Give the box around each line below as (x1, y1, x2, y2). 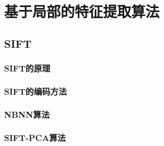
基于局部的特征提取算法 (4, 1, 160, 22)
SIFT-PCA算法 (4, 131, 66, 143)
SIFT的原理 (4, 62, 50, 75)
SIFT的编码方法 (4, 85, 67, 97)
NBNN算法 (4, 108, 50, 120)
